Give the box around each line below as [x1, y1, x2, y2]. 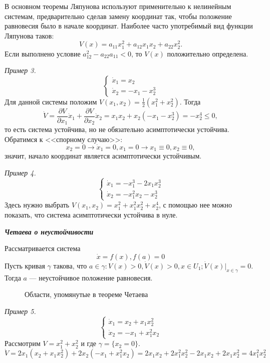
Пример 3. [5, 65, 36, 75]
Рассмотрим [5, 338, 41, 348]
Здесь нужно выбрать [5, 199, 70, 210]
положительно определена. [167, 48, 248, 58]
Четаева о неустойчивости [5, 226, 94, 236]
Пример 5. [5, 305, 36, 316]
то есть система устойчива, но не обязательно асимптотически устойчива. [5, 124, 229, 134]
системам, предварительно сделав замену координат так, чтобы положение [5, 10, 232, 21]
